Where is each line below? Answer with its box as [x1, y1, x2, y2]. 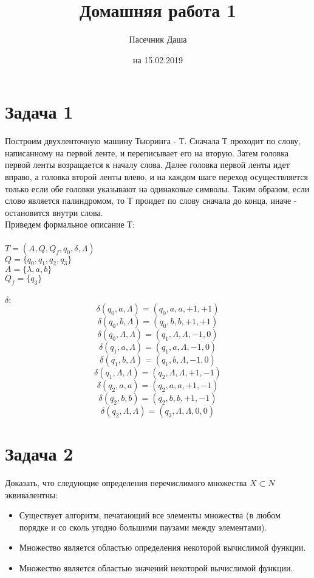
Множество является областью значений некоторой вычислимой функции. [19, 561, 293, 574]
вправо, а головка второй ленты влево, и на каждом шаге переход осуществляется [5, 170, 308, 183]
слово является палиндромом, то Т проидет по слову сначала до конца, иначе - [5, 194, 297, 207]
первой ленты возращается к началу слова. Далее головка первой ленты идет [5, 158, 290, 171]
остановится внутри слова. [5, 206, 103, 218]
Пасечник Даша [129, 33, 187, 46]
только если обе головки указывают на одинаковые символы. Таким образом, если [5, 182, 310, 195]
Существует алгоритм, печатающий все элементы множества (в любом [19, 509, 281, 521]
